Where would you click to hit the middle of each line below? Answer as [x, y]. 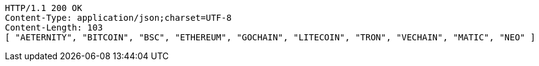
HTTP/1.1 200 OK [44, 8]
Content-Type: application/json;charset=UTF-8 [118, 18]
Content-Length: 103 [54, 28]
